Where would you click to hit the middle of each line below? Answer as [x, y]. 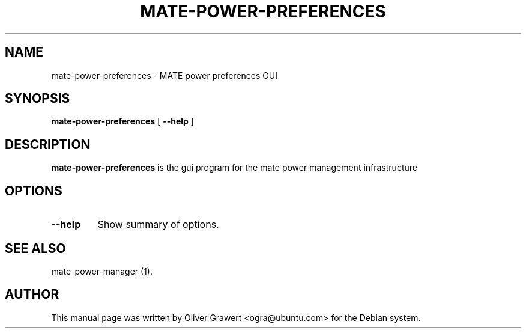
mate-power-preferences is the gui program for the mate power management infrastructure [234, 168]
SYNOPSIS [38, 99]
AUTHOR [32, 295]
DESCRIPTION [48, 144]
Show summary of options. [158, 225]
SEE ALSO [35, 248]
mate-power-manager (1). [102, 271]
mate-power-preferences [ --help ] [122, 121]
